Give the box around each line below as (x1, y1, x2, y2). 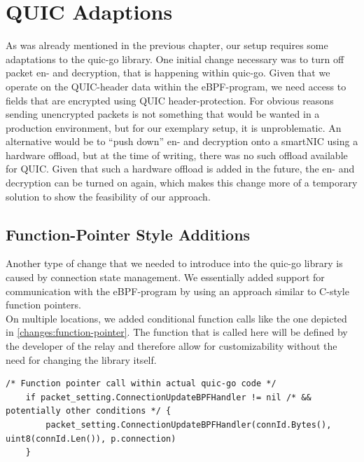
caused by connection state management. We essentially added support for (6, 270, 325, 285)
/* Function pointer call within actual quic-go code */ (6, 379, 276, 389)
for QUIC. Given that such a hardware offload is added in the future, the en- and (6, 161, 355, 176)
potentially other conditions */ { (6, 406, 171, 416)
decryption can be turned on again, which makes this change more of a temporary (6, 175, 358, 190)
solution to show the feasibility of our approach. (6, 189, 211, 203)
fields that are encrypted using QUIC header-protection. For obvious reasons (6, 93, 334, 107)
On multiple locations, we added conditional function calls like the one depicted (6, 311, 347, 325)
